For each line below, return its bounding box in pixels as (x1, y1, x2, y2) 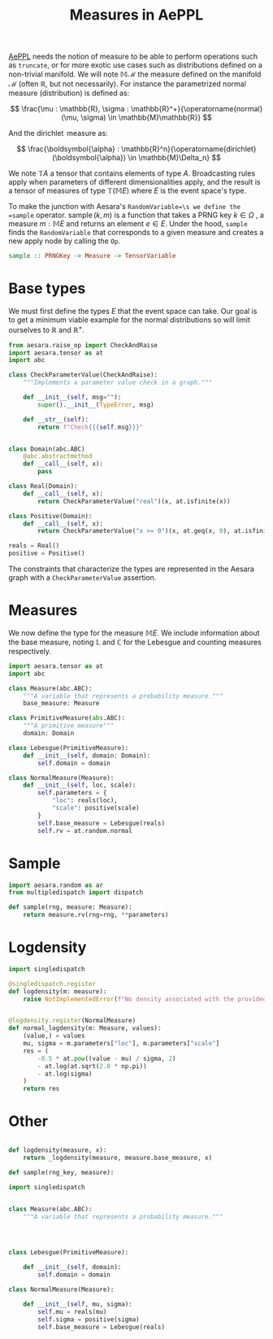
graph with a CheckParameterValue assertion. (8, 573, 157, 582)
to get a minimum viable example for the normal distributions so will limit (8, 315, 250, 325)
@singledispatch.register (8, 979, 96, 988)
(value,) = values (23, 1032, 85, 1040)
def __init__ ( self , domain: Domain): (23, 751, 151, 760)
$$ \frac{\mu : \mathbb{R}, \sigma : (10, 104, 129, 114)
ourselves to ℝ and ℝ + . (8, 324, 85, 334)
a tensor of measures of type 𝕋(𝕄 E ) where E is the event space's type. (8, 185, 247, 196)
